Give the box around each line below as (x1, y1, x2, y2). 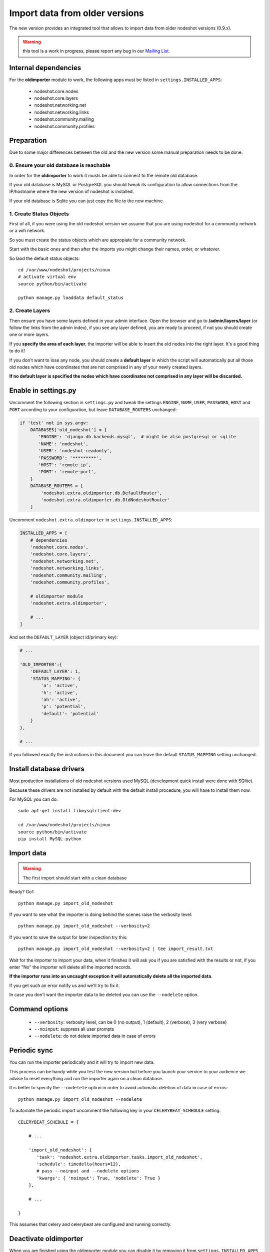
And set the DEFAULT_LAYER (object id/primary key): (9, 634, 118, 641)
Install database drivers (9, 765, 84, 773)
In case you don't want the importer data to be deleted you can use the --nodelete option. (9, 992, 199, 998)
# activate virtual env (18, 274, 76, 280)
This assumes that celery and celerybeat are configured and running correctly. (9, 1221, 172, 1227)
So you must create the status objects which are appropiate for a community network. (9, 237, 186, 243)
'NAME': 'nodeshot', (38, 441, 88, 447)
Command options (9, 1005, 68, 1013)
